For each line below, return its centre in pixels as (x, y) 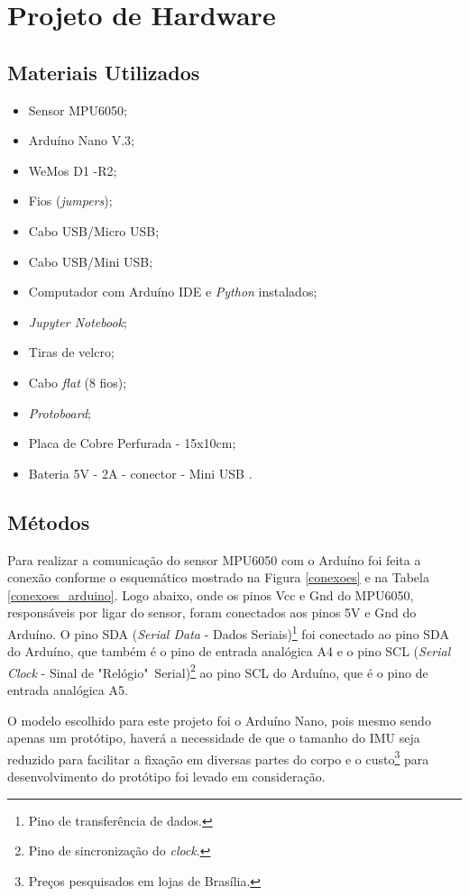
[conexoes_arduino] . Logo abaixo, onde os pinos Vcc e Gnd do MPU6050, (211, 594)
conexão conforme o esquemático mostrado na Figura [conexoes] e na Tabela (218, 577)
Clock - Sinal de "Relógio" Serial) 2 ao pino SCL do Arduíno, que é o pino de (218, 671)
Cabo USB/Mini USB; (91, 261)
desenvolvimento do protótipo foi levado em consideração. (166, 776)
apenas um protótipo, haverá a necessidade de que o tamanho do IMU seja (214, 738)
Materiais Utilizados (104, 72)
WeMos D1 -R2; (73, 170)
